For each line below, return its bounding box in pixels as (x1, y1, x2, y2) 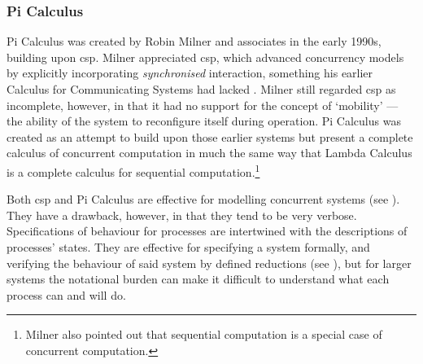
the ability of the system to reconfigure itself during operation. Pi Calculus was (7, 112, 401, 129)
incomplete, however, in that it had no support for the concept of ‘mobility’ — (7, 96, 399, 113)
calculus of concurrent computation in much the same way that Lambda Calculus (7, 144, 412, 161)
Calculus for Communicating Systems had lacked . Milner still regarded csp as (7, 81, 396, 97)
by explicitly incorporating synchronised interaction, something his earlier (7, 64, 373, 81)
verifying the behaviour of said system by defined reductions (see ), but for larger (7, 254, 412, 271)
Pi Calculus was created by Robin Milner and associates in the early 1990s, (7, 33, 382, 50)
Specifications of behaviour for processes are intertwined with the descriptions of (7, 222, 408, 239)
